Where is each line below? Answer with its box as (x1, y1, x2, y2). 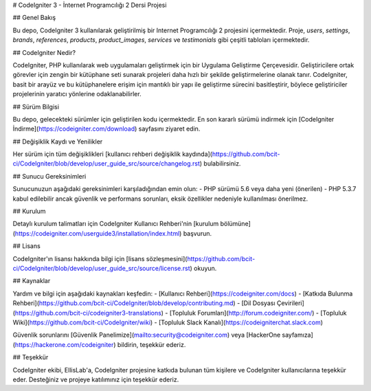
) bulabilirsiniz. (199, 159, 241, 168)
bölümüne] (220, 220, 251, 228)
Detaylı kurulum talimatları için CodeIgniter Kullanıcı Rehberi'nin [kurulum (12, 220, 219, 228)
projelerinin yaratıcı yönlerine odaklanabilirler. (12, 90, 142, 98)
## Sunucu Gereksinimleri (12, 172, 87, 180)
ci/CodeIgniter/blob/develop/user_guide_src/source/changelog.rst (12, 159, 201, 168)
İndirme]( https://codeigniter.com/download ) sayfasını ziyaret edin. (12, 124, 201, 133)
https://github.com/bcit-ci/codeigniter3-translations (14, 309, 161, 317)
